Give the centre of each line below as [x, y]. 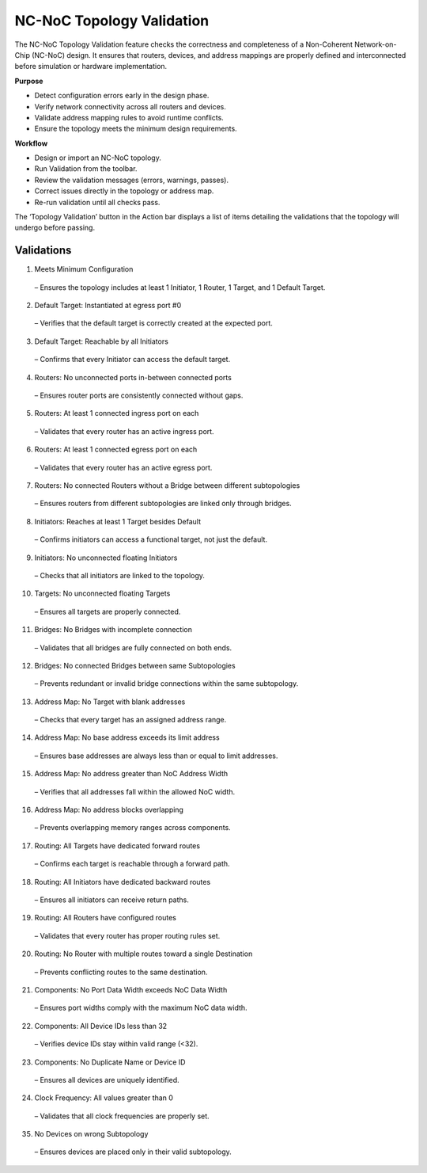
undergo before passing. [55, 228]
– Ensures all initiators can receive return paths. [111, 900]
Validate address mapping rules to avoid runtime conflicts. [129, 117]
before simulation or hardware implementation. [91, 67]
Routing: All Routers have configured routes [106, 918]
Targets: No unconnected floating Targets [102, 593]
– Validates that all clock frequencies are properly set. [122, 1116]
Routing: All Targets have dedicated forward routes [117, 845]
